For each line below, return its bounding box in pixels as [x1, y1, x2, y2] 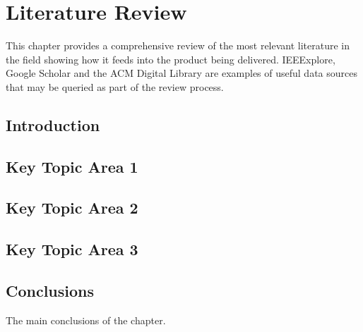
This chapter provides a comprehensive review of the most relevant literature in [6, 38, 350, 53]
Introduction [6, 113, 100, 135]
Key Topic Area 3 [6, 238, 138, 260]
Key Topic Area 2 [6, 197, 138, 219]
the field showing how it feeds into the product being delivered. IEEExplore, [6, 51, 335, 66]
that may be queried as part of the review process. [6, 79, 224, 94]
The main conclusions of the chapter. [6, 312, 166, 327]
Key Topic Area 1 [6, 155, 138, 177]
